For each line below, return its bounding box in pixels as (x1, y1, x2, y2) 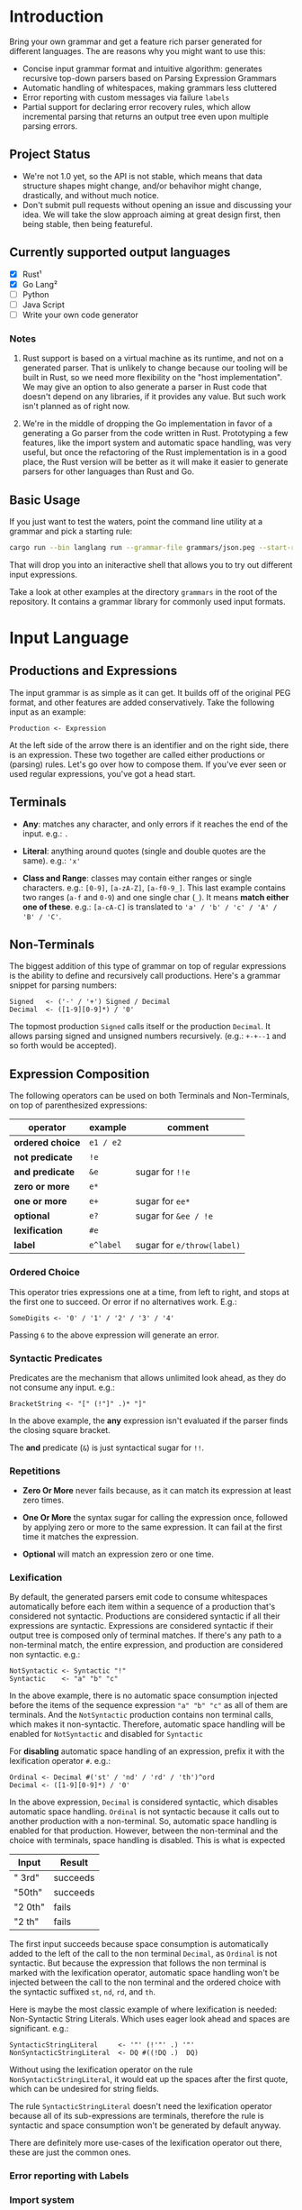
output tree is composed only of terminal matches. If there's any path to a (9, 1630, 282, 1641)
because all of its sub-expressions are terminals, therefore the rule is (9, 2111, 264, 2122)
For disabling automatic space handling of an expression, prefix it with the (9, 1746, 285, 1757)
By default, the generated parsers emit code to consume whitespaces (9, 1592, 268, 1603)
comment (166, 1121, 209, 1134)
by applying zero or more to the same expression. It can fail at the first (22, 1521, 283, 1533)
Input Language (9, 628, 129, 648)
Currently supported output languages (9, 245, 231, 260)
